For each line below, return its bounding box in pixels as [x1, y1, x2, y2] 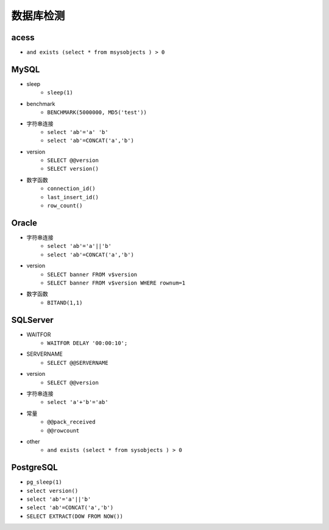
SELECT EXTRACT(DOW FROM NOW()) [26, 512, 123, 520]
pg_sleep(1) [26, 479, 62, 486]
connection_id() [47, 185, 96, 192]
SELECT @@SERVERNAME [47, 359, 109, 366]
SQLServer [11, 314, 54, 325]
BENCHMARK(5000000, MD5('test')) [47, 109, 147, 116]
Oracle [11, 217, 38, 228]
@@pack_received [47, 419, 96, 426]
